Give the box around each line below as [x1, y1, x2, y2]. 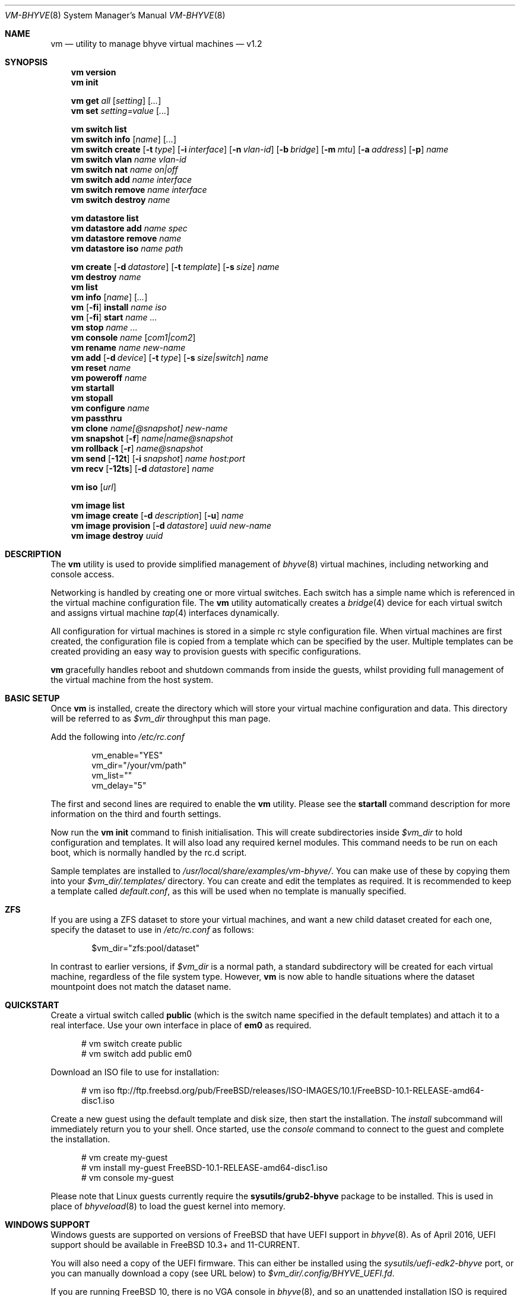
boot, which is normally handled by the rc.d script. [50, 847, 247, 857]
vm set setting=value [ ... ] [71, 106, 170, 116]
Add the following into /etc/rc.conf [50, 732, 185, 742]
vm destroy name [71, 272, 141, 282]
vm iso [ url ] [71, 482, 116, 492]
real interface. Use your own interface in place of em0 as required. [50, 1020, 312, 1030]
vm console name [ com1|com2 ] [71, 332, 196, 342]
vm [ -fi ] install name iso [71, 302, 167, 312]
